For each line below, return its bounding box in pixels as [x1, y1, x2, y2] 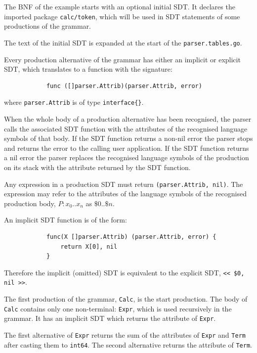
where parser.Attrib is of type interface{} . [4, 97, 144, 107]
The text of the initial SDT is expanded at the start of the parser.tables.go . [4, 37, 242, 47]
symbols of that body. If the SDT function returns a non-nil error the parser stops [4, 133, 253, 143]
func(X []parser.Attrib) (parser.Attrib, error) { [46, 233, 216, 240]
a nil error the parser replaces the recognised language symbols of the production [4, 152, 249, 163]
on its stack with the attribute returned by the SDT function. [4, 162, 191, 172]
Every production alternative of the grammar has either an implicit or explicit [4, 54, 241, 64]
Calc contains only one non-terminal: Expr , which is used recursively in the [4, 303, 232, 313]
